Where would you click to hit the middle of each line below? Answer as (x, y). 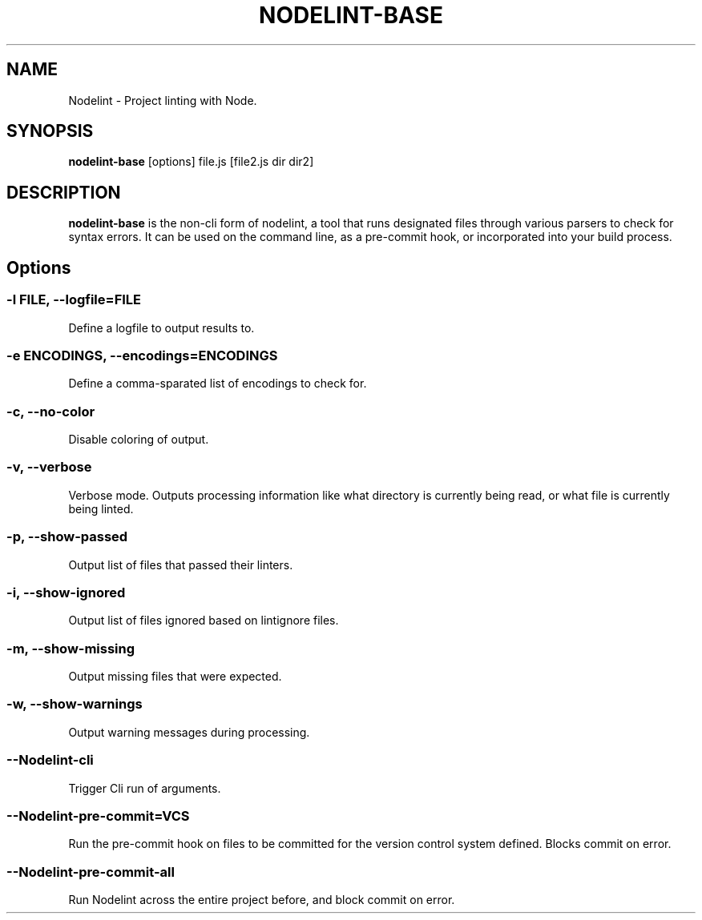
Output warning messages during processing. (189, 732)
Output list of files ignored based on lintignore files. (204, 621)
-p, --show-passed (67, 537)
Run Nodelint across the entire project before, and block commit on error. (262, 900)
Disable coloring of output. (139, 439)
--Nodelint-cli (50, 760)
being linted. (101, 508)
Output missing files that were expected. (175, 676)
